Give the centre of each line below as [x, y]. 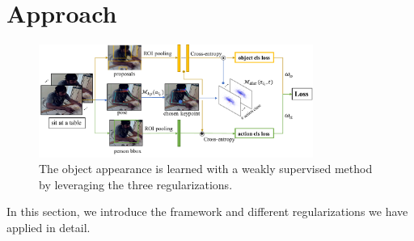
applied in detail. [49, 227]
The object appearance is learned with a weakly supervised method [206, 169]
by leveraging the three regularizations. [136, 184]
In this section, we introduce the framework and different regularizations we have [207, 211]
